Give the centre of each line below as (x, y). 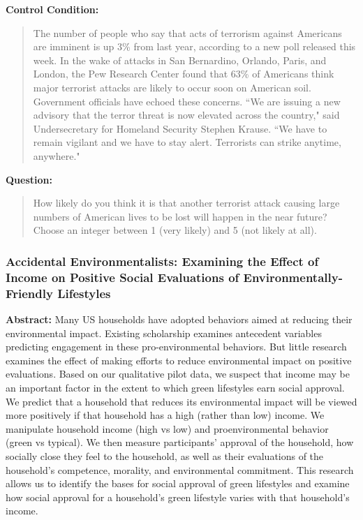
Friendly (29, 293)
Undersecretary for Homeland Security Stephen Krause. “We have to (180, 128)
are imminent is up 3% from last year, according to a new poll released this (194, 46)
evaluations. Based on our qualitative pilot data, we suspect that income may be (178, 374)
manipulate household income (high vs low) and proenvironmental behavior (167, 428)
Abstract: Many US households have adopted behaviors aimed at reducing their (179, 319)
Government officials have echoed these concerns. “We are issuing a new (187, 101)
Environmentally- (293, 277)
